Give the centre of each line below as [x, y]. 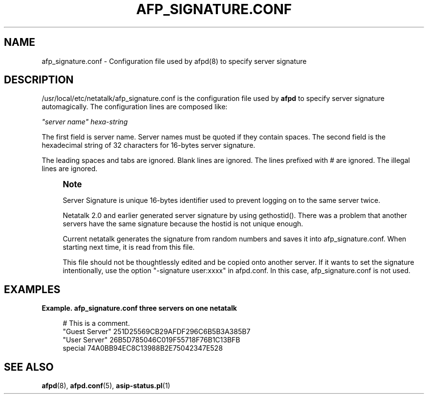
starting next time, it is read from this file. [129, 247]
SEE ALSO [29, 367]
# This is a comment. [96, 323]
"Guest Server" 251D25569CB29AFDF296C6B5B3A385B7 [157, 332]
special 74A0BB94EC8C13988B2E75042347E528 [143, 348]
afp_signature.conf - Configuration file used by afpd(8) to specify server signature [174, 61]
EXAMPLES [32, 289]
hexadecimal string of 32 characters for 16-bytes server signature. [149, 145]
